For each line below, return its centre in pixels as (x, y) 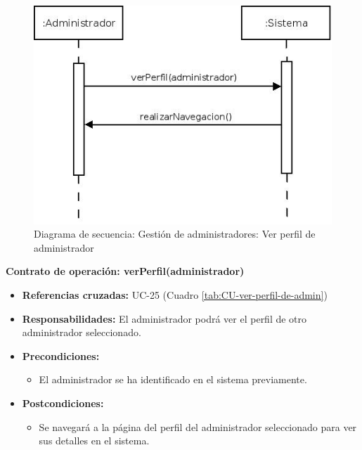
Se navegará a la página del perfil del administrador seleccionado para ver (198, 426)
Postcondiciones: (63, 403)
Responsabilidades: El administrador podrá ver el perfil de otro (164, 318)
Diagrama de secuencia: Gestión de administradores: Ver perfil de (175, 234)
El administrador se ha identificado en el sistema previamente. (173, 379)
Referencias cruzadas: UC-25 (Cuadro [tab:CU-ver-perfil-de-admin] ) (175, 294)
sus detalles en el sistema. (94, 441)
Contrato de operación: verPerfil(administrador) (125, 271)
